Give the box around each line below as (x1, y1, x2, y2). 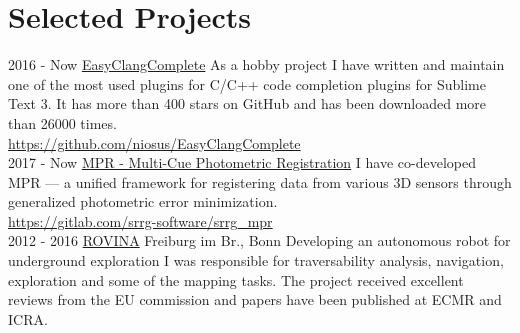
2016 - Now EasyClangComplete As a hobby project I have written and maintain (8, 54, 505, 75)
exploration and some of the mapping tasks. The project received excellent (8, 269, 464, 290)
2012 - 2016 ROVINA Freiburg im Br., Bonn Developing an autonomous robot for (8, 230, 511, 251)
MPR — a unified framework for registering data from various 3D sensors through (8, 171, 512, 192)
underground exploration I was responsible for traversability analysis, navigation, (8, 250, 504, 271)
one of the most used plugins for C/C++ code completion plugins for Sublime (8, 73, 486, 94)
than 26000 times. (8, 112, 117, 133)
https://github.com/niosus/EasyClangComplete (8, 132, 301, 153)
